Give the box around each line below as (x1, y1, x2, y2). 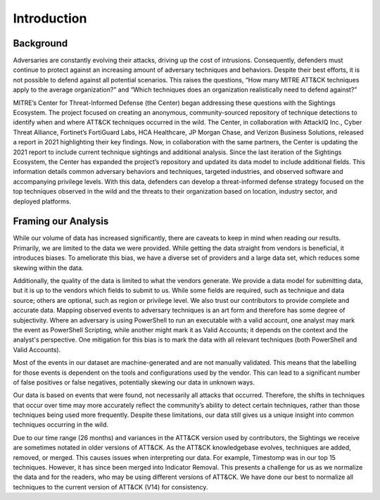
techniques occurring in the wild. (13, 420, 109, 429)
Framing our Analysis (13, 215, 109, 227)
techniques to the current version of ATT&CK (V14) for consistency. (13, 482, 208, 491)
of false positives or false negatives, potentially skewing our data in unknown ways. (13, 377, 255, 387)
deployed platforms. (13, 197, 72, 206)
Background (13, 37, 68, 49)
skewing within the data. (13, 263, 84, 272)
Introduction (13, 11, 87, 26)
